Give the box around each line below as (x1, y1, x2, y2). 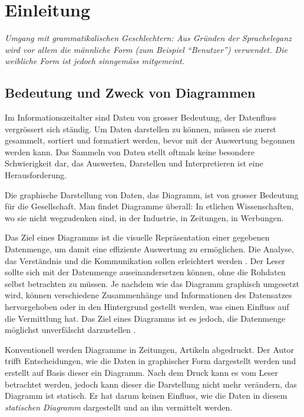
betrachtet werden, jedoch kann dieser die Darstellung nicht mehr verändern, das (5, 378, 297, 390)
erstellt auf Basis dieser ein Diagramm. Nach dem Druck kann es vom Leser (5, 366, 278, 378)
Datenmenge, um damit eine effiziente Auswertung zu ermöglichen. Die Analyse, (5, 243, 294, 255)
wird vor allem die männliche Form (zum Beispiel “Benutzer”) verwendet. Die (5, 43, 288, 55)
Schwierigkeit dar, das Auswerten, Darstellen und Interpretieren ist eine (5, 157, 263, 169)
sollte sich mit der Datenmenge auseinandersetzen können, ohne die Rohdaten (5, 266, 286, 278)
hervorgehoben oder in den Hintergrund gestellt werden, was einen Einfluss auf (5, 301, 289, 313)
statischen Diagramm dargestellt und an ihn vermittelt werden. (5, 401, 233, 413)
